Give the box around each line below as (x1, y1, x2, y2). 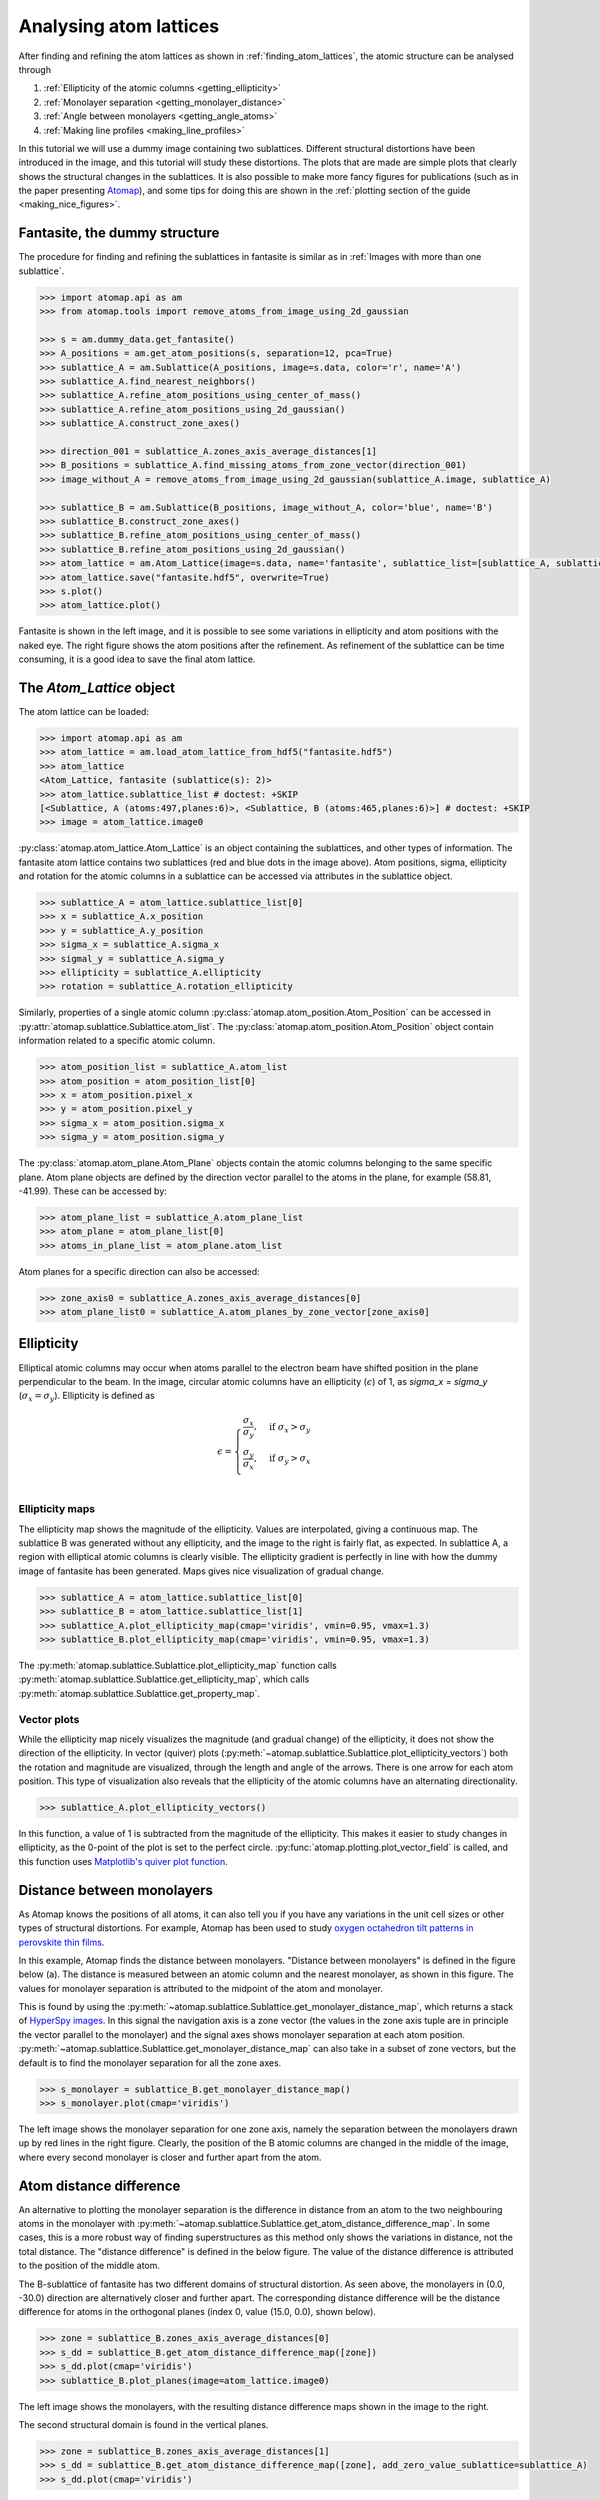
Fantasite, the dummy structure (18, 225, 220, 242)
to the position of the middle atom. (18, 2260, 160, 2272)
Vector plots (18, 1712, 80, 1726)
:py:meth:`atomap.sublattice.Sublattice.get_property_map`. (18, 1687, 260, 1699)
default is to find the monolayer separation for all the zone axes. (18, 2056, 282, 2069)
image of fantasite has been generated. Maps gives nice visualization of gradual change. (18, 1565, 385, 1577)
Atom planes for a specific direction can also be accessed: (18, 1265, 260, 1277)
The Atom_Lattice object (18, 679, 176, 696)
